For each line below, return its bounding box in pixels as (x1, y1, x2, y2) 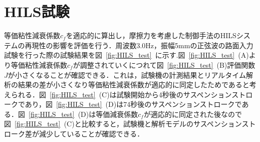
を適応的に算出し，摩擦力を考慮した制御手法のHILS (66, 30, 236, 41)
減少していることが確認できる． (39, 128, 144, 139)
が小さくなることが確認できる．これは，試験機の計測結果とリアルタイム (8, 69, 246, 80)
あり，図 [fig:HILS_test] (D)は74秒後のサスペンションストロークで (25, 99, 242, 109)
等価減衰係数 (96, 108, 138, 119)
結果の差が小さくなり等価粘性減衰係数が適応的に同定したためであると (18, 79, 249, 90)
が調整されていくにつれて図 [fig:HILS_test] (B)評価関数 (73, 59, 255, 70)
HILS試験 (4, 1, 70, 22)
